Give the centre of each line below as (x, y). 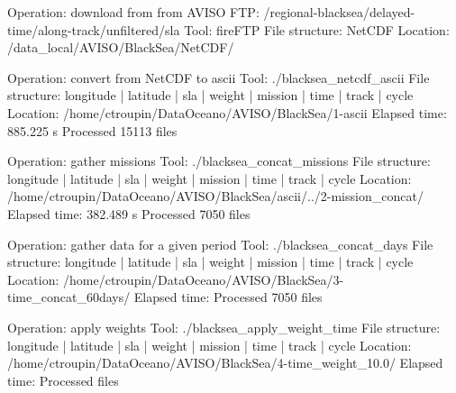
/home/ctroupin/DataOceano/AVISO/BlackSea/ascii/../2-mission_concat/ (215, 196)
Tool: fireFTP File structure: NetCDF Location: (317, 29)
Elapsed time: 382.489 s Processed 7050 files (129, 213)
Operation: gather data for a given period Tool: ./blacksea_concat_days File (220, 244)
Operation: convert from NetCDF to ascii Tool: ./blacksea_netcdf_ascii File (219, 77)
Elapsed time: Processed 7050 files (228, 297)
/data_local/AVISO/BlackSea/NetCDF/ (121, 47)
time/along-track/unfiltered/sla (94, 29)
